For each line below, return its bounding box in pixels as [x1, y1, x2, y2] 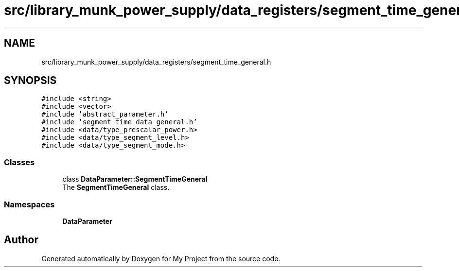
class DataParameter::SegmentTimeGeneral [62, 175, 208, 184]
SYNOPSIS [4, 74, 57, 87]
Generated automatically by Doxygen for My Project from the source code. [41, 254, 281, 263]
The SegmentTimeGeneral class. [62, 183, 170, 192]
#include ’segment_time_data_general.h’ [41, 118, 197, 126]
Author [4, 234, 38, 246]
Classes [4, 157, 35, 167]
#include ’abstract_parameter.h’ [41, 110, 169, 119]
